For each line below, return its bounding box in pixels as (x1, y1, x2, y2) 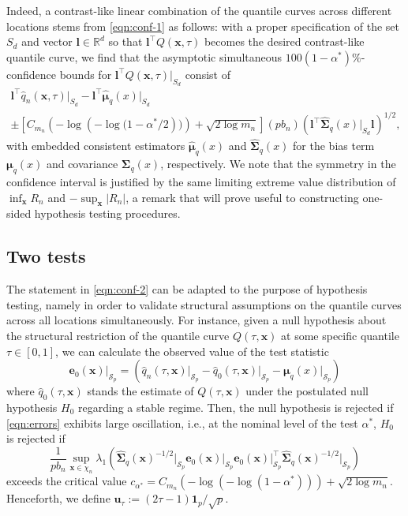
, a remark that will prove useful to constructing (125, 189, 359, 205)
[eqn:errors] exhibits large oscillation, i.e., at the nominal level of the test (6, 414, 358, 431)
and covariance (46, 155, 118, 172)
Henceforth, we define (6, 490, 110, 507)
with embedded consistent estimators (6, 137, 185, 154)
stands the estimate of (87, 383, 194, 399)
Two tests (6, 244, 86, 268)
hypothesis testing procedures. (34, 205, 181, 222)
